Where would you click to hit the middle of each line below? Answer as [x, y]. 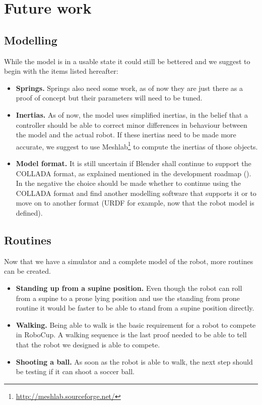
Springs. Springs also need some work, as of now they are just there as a [129, 88]
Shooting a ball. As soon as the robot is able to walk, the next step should [134, 361]
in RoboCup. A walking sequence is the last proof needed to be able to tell [131, 335]
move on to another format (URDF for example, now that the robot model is [135, 203]
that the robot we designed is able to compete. [88, 344]
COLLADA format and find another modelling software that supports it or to [136, 193]
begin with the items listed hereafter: [61, 71]
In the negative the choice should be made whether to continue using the [128, 183]
